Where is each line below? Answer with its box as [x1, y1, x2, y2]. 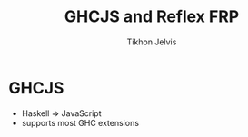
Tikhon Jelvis [126, 36, 177, 47]
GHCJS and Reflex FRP [64, 6, 240, 27]
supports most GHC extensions [21, 117, 140, 128]
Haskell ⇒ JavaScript [21, 107, 102, 119]
